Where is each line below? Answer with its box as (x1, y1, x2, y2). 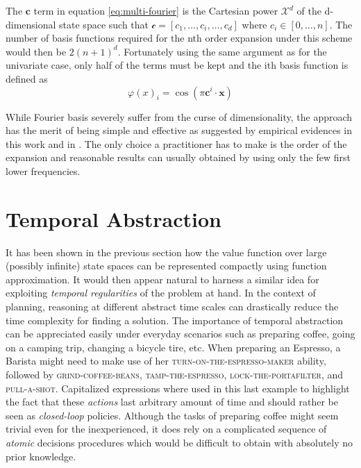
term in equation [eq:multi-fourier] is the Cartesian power (33, 3, 278, 17)
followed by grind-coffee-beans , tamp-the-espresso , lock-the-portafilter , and (6, 367, 344, 381)
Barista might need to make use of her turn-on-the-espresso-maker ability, (6, 353, 326, 368)
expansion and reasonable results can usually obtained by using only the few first (6, 150, 351, 165)
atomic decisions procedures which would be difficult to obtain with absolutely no (6, 435, 353, 449)
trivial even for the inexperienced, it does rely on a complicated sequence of (6, 421, 327, 436)
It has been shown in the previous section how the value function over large (6, 244, 327, 259)
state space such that (59, 17, 149, 31)
